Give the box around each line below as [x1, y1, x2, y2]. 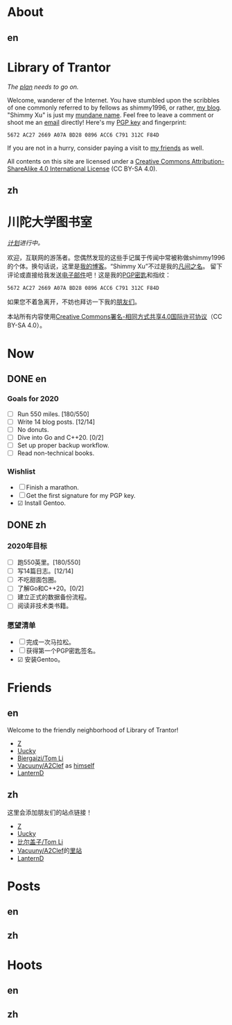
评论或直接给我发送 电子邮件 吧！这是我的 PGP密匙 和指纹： [7, 270, 172, 279]
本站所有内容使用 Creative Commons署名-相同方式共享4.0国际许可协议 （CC [7, 312, 223, 320]
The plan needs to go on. [7, 83, 79, 91]
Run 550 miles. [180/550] [17, 410, 90, 418]
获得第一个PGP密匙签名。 [26, 646, 100, 655]
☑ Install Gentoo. [17, 499, 66, 507]
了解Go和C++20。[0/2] [17, 584, 84, 593]
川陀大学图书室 [7, 214, 93, 230]
